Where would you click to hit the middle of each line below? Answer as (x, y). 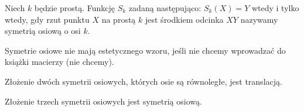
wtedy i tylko (275, 8)
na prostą (119, 19)
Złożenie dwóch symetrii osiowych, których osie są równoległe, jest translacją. (144, 81)
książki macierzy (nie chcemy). (59, 62)
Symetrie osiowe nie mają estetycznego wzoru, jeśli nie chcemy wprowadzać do (145, 50)
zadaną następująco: (165, 8)
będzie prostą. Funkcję (75, 8)
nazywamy (259, 19)
